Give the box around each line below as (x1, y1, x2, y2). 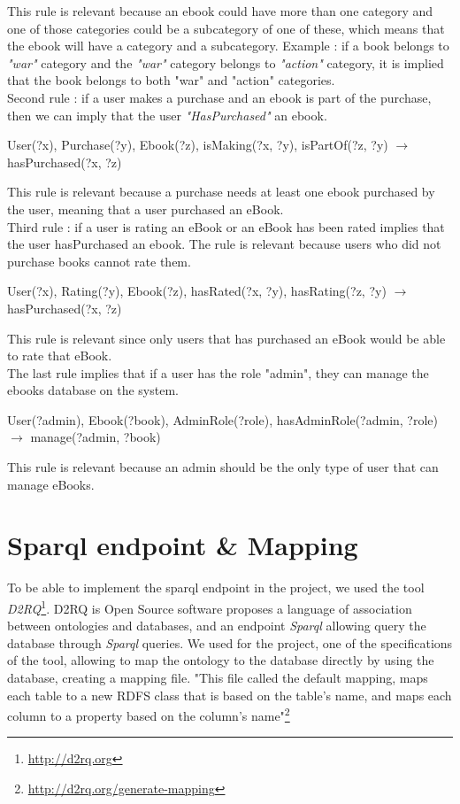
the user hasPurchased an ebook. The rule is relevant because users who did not (7, 235, 441, 253)
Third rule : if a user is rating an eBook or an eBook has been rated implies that (7, 217, 445, 236)
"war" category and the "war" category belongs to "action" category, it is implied (7, 53, 444, 72)
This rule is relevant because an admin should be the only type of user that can (7, 458, 439, 476)
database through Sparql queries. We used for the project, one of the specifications (7, 633, 453, 652)
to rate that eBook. (7, 346, 112, 365)
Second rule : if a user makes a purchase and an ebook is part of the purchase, (7, 88, 432, 106)
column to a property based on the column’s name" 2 (7, 704, 290, 724)
